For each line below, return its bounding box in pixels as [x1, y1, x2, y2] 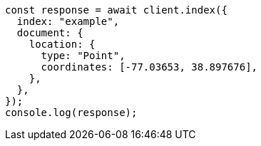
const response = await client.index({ [5, 4, 227, 16]
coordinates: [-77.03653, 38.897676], [41, 61, 258, 73]
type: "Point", [41, 50, 126, 61]
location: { [29, 38, 96, 50]
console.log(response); [5, 107, 138, 118]
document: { [16, 27, 83, 38]
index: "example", [16, 16, 120, 27]
